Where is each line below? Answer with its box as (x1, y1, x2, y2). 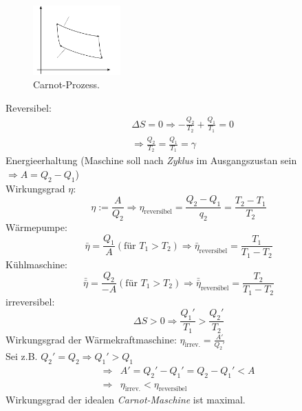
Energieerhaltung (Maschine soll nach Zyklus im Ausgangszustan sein (6, 153, 297, 168)
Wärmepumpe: (6, 220, 67, 234)
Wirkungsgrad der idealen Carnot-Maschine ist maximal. (6, 392, 246, 407)
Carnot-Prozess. (33, 77, 100, 92)
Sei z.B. (6, 348, 38, 363)
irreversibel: (6, 294, 55, 308)
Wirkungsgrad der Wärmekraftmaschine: (6, 332, 177, 346)
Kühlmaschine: (6, 257, 67, 271)
